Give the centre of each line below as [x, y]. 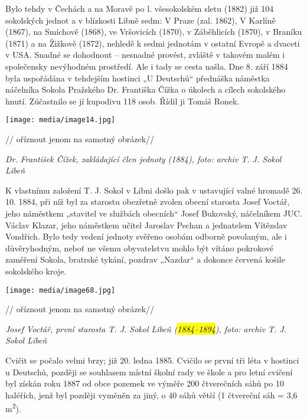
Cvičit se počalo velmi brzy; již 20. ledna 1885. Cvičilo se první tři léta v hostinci [152, 360]
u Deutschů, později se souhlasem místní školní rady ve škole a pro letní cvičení [149, 371]
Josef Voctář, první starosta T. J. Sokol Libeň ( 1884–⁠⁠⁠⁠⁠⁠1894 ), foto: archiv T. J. [146, 328]
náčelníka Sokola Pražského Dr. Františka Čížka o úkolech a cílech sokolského [146, 89]
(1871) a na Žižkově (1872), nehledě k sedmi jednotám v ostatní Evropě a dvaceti [153, 43]
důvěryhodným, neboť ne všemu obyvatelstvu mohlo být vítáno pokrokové [140, 248]
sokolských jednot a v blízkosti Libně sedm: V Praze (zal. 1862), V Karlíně [141, 20]
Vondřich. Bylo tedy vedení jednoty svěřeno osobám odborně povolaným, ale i [146, 236]
